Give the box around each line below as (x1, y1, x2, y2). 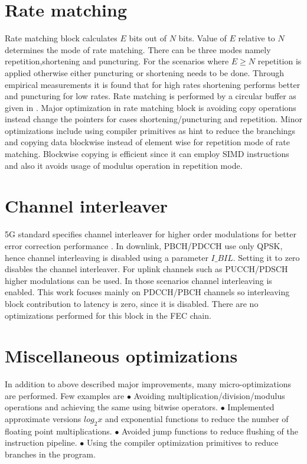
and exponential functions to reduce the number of (105, 413, 289, 425)
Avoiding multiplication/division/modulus (133, 389, 285, 401)
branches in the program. (5, 448, 96, 460)
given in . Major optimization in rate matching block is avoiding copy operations (5, 101, 296, 113)
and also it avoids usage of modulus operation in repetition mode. (5, 159, 243, 171)
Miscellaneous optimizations (5, 344, 238, 368)
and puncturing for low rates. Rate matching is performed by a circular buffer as (5, 90, 296, 102)
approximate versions (5, 413, 81, 425)
